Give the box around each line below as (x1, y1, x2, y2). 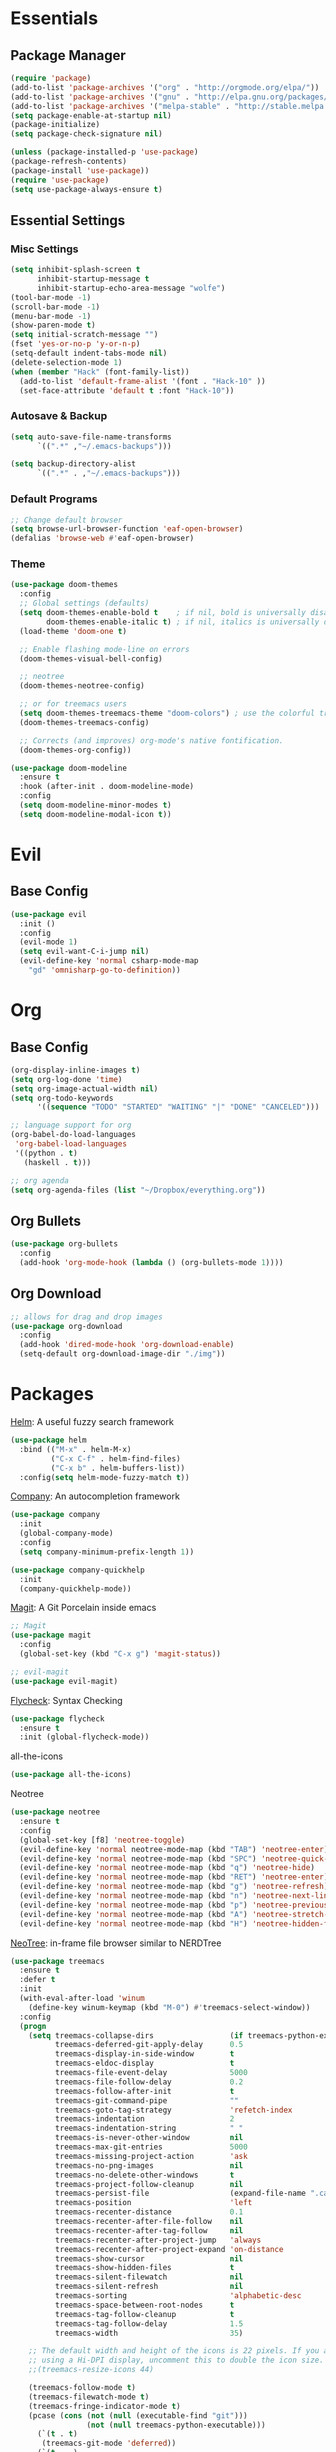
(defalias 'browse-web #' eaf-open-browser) (10, 533, 195, 544)
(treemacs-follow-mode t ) (28, 2383, 137, 2393)
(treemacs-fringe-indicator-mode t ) (28, 2401, 182, 2411)
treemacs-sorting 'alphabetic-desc (54, 2291, 302, 2301)
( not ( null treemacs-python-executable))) (86, 2420, 267, 2430)
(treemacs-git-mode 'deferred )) (41, 2438, 177, 2449)
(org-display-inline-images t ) (10, 1065, 141, 1075)
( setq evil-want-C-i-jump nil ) (19, 947, 150, 957)
